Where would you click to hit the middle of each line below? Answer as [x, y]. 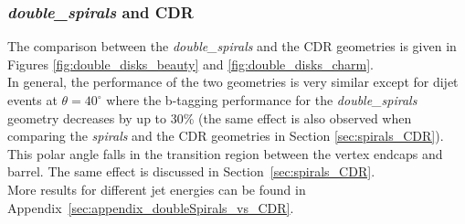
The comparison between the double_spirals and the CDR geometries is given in [232, 46]
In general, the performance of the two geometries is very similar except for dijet [233, 82]
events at [32, 100]
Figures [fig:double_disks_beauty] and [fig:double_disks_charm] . [190, 64]
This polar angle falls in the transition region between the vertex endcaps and [225, 153]
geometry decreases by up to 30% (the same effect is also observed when [210, 117]
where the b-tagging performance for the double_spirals [262, 100]
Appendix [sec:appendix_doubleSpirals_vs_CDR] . [151, 207]
